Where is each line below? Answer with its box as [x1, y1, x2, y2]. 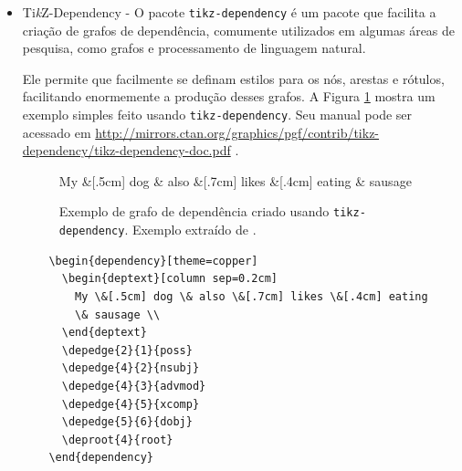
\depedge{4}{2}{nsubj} [61, 361, 200, 375]
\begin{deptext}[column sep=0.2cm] [61, 272, 278, 286]
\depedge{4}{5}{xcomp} [61, 397, 200, 411]
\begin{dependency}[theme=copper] [48, 254, 258, 267]
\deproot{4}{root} [61, 433, 173, 446]
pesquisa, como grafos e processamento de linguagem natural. [22, 38, 366, 58]
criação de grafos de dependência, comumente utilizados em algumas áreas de [22, 20, 456, 39]
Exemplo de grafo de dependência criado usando [58, 202, 330, 221]
